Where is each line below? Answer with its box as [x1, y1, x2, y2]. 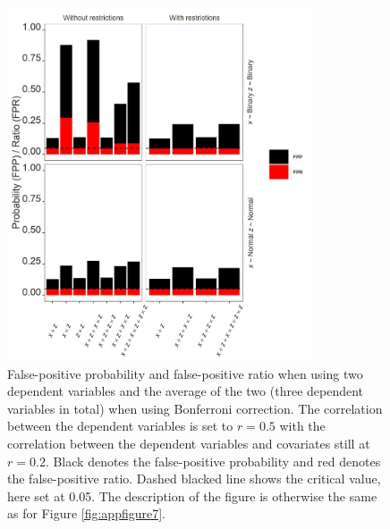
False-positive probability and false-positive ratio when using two [7, 364, 363, 382]
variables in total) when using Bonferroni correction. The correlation [7, 399, 383, 417]
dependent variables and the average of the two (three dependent [7, 382, 364, 400]
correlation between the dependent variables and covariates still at [7, 434, 370, 452]
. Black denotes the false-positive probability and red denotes [45, 451, 381, 470]
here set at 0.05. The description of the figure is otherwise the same [7, 486, 377, 505]
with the [279, 416, 326, 435]
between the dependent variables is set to [7, 416, 233, 435]
